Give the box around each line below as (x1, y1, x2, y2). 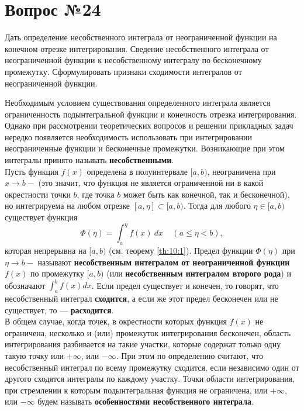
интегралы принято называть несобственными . (5, 154, 174, 166)
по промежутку (30, 267, 84, 279)
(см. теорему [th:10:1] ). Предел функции (109, 244, 253, 256)
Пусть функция (5, 165, 58, 177)
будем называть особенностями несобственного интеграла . (37, 395, 254, 407)
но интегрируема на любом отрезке (5, 199, 130, 212)
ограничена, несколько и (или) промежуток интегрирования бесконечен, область (5, 326, 291, 339)
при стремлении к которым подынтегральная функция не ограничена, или (5, 384, 268, 396)
